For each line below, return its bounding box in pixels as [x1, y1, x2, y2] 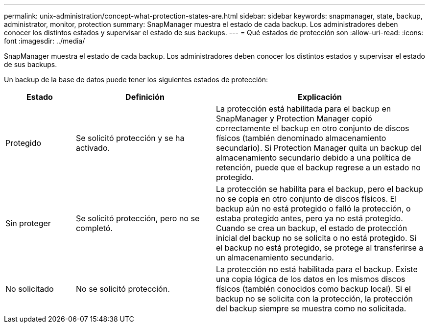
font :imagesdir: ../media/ [4, 37, 85, 45]
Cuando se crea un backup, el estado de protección [215, 223, 407, 233]
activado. [75, 143, 110, 153]
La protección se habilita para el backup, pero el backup [215, 184, 423, 194]
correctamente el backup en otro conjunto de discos [215, 123, 409, 133]
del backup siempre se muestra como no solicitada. [215, 304, 406, 313]
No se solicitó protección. [75, 284, 170, 294]
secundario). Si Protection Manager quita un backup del [215, 143, 422, 153]
